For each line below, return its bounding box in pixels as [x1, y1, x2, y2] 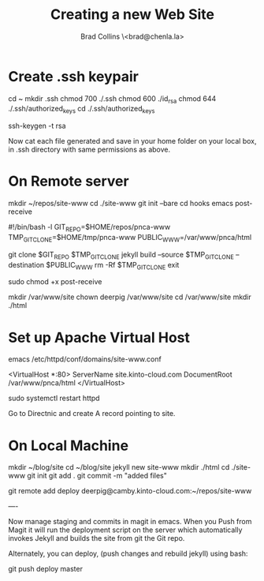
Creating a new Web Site [50, 6, 215, 24]
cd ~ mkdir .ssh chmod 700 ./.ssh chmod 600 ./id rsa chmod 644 [8, 93, 217, 105]
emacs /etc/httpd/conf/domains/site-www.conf [8, 354, 162, 364]
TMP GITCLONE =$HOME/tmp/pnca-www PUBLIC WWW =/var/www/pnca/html [8, 233, 252, 244]
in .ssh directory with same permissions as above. [8, 144, 171, 155]
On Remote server [8, 172, 129, 190]
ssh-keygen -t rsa [8, 121, 66, 131]
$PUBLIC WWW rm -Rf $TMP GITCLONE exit [46, 260, 180, 272]
